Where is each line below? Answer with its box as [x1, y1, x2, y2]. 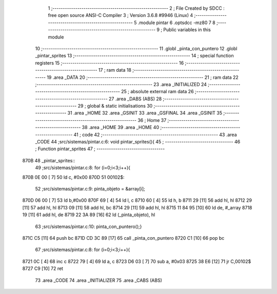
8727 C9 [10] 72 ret [22, 265, 64, 271]
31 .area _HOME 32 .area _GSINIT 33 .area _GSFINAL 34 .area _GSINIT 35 [67, 110, 223, 116]
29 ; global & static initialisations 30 [77, 103, 153, 109]
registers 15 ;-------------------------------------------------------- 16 [35, 59, 184, 66]
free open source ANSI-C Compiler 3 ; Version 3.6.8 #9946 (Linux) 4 [48, 12, 193, 18]
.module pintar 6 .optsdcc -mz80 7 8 [137, 19, 215, 26]
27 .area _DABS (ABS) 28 [108, 95, 162, 102]
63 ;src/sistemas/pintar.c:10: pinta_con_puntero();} [35, 223, 142, 229]
